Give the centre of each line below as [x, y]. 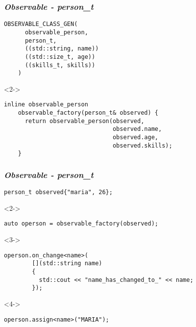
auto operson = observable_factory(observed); [81, 224]
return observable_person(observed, [85, 121]
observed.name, [137, 129]
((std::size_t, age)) [60, 57]
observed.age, [135, 138]
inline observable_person [46, 105]
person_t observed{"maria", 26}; [58, 192]
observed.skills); [142, 145]
